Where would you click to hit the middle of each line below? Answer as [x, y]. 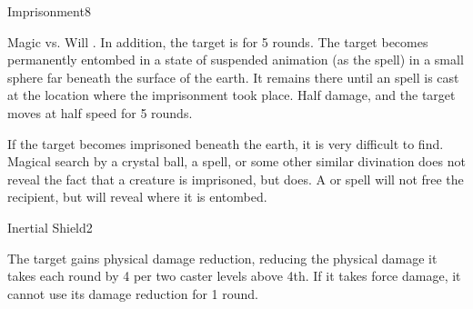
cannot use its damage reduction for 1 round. [133, 293]
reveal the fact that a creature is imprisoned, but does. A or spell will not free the [236, 179]
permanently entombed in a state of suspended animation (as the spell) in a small [236, 60]
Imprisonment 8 [49, 11]
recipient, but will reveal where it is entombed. [137, 197]
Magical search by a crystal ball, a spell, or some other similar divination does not [236, 161]
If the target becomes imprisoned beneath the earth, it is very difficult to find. [226, 143]
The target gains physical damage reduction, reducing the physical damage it [222, 258]
